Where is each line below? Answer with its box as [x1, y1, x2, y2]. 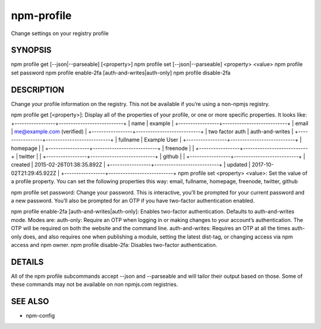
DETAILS [11, 256, 44, 267]
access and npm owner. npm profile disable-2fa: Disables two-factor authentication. [11, 242, 218, 248]
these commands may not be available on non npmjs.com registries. [11, 281, 178, 288]
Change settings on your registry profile [11, 30, 109, 37]
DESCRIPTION [11, 84, 65, 95]
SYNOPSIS [11, 45, 52, 55]
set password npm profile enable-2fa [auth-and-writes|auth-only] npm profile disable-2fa [11, 69, 231, 76]
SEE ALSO [11, 296, 49, 306]
